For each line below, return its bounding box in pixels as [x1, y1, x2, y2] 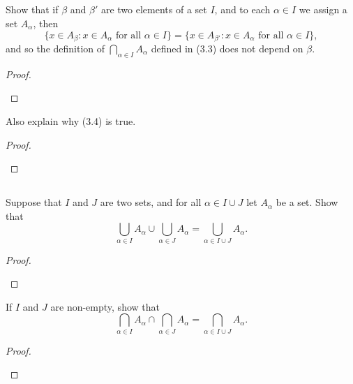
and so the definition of [6, 41, 105, 56]
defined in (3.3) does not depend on [151, 41, 303, 56]
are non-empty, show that [50, 299, 160, 313]
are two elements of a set [100, 2, 207, 17]
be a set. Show [276, 195, 338, 209]
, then [33, 15, 59, 30]
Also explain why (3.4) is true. [6, 114, 136, 128]
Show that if [6, 2, 59, 17]
